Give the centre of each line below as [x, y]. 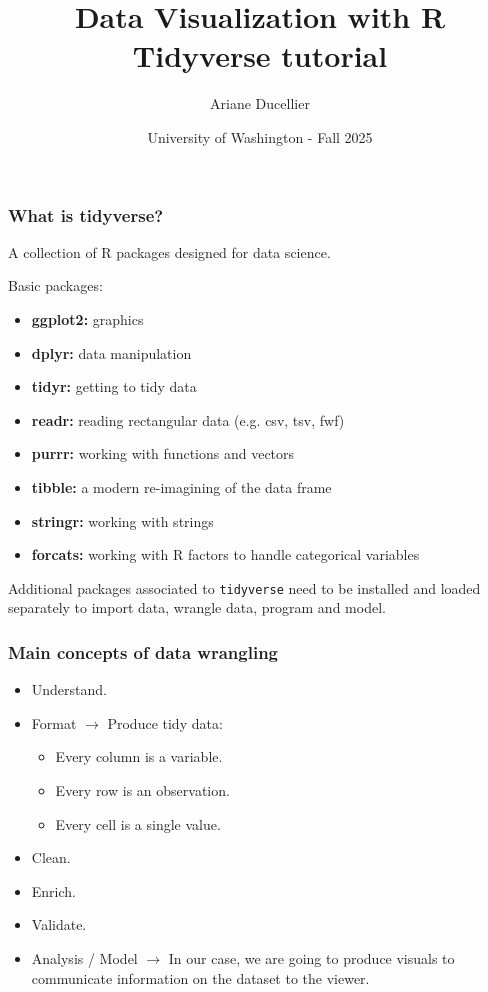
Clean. [51, 857]
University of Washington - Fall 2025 [260, 136]
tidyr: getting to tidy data [114, 386]
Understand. [69, 689]
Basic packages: [55, 285]
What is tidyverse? [86, 214]
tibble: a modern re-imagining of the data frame [181, 486]
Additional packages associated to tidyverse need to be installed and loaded [244, 587]
